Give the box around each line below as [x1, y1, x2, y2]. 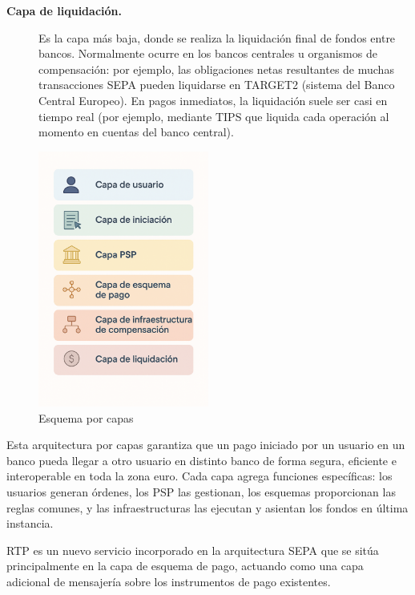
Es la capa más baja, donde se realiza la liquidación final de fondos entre [38, 29, 396, 46]
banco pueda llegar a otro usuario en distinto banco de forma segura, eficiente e [6, 451, 397, 468]
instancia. [6, 515, 54, 532]
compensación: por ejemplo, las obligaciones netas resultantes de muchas [38, 60, 394, 77]
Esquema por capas [38, 409, 134, 426]
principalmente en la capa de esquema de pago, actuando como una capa [6, 557, 364, 574]
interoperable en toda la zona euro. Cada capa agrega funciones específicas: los [6, 467, 393, 484]
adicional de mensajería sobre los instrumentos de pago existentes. [6, 573, 331, 589]
